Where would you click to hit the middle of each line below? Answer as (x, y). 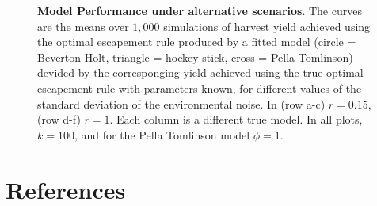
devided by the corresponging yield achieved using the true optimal (200, 72)
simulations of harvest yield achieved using (267, 26)
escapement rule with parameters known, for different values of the (200, 88)
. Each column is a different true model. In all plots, (236, 119)
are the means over (83, 26)
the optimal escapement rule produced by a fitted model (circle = (197, 42)
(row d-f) (59, 119)
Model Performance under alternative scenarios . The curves (200, 10)
